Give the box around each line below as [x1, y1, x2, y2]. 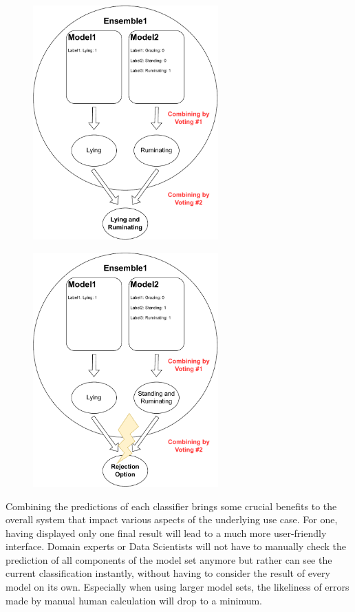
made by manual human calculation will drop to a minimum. [6, 593, 263, 607]
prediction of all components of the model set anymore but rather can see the [6, 552, 332, 567]
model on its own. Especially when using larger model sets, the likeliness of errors [6, 580, 349, 594]
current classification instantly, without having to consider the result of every [6, 566, 330, 580]
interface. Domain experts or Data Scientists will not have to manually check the [6, 539, 346, 553]
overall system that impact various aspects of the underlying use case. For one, [6, 512, 338, 527]
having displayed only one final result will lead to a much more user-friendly [6, 525, 327, 540]
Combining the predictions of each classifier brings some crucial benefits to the [6, 498, 337, 513]
